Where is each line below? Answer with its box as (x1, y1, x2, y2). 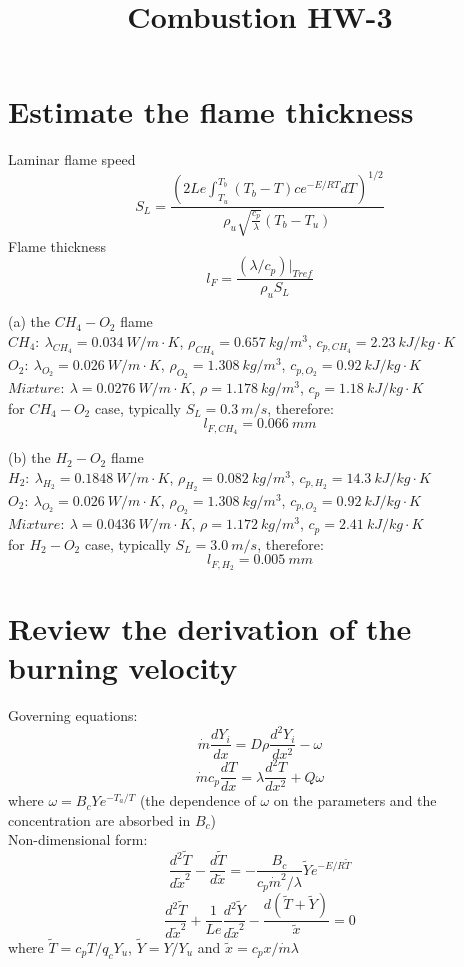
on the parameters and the (273, 790, 437, 811)
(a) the (8, 311, 50, 332)
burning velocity (8, 647, 238, 688)
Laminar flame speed (8, 149, 136, 170)
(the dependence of (139, 790, 256, 811)
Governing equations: (8, 705, 138, 726)
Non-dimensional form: (8, 829, 148, 850)
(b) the (8, 447, 51, 468)
